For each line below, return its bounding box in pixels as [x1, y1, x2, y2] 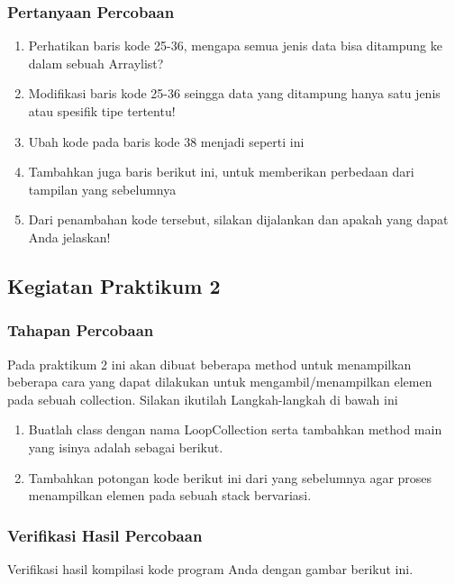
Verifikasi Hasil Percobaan [7, 524, 203, 546]
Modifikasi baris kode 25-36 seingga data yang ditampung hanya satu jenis [28, 84, 441, 103]
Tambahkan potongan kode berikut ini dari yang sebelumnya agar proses [28, 468, 432, 487]
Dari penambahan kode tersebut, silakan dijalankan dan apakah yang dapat [28, 210, 449, 229]
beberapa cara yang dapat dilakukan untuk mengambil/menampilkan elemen [7, 372, 432, 391]
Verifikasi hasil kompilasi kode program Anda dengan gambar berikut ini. [7, 559, 414, 578]
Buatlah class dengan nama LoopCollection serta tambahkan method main [28, 420, 442, 439]
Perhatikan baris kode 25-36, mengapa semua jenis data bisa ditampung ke [28, 36, 442, 55]
